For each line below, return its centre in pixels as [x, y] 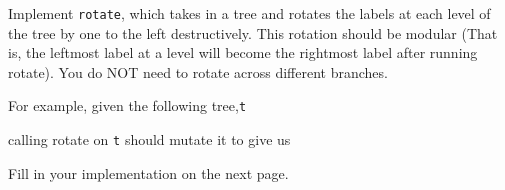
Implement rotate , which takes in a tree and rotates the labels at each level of [249, 13]
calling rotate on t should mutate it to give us [149, 139]
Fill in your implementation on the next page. [148, 172]
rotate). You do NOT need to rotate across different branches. [198, 71]
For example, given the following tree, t [127, 105]
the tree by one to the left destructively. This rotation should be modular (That [253, 32]
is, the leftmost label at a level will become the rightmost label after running [243, 52]
